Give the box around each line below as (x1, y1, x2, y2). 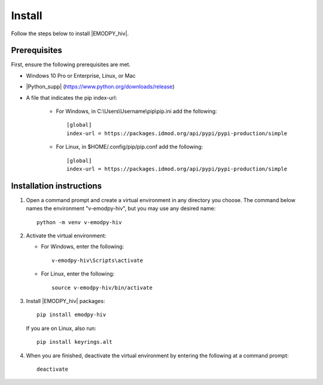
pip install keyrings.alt (36, 338, 113, 346)
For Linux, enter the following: (41, 270, 115, 277)
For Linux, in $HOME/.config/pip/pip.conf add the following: (56, 143, 203, 151)
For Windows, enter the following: (41, 243, 124, 250)
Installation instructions (11, 181, 102, 191)
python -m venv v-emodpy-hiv (36, 219, 122, 225)
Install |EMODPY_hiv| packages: (26, 298, 105, 304)
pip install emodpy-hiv (36, 311, 106, 318)
